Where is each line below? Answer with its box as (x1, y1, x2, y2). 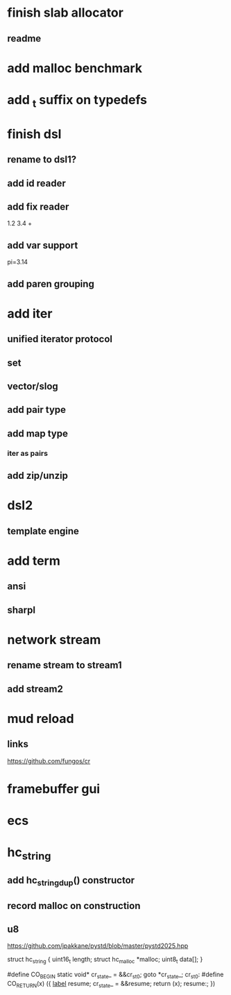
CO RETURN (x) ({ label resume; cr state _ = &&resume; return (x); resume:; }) (7, 980, 216, 989)
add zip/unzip (7, 470, 68, 482)
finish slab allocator (7, 5, 123, 21)
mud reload (7, 711, 74, 726)
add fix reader (7, 201, 69, 212)
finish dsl (7, 126, 62, 142)
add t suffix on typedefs (7, 92, 148, 110)
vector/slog (7, 380, 59, 392)
